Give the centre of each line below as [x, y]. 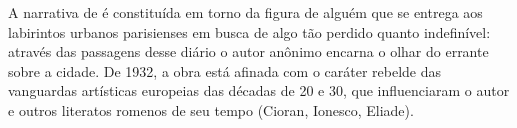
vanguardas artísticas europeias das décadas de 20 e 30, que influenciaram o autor [259, 90]
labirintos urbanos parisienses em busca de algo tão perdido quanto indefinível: [249, 31]
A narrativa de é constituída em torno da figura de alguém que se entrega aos [245, 12]
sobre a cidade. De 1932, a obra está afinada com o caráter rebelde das [225, 70]
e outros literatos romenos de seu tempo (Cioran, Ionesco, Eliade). [211, 109]
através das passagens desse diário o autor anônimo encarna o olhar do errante [248, 51]
